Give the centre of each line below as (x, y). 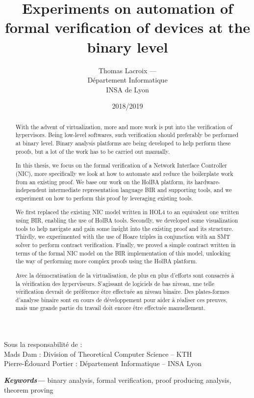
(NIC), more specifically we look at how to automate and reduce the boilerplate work (124, 173)
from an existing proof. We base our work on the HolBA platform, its (104, 182)
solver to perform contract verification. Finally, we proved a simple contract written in (126, 244)
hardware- (207, 182)
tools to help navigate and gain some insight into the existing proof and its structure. (124, 228)
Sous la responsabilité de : (43, 344)
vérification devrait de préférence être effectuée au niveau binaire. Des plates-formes (122, 292)
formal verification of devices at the (127, 27)
